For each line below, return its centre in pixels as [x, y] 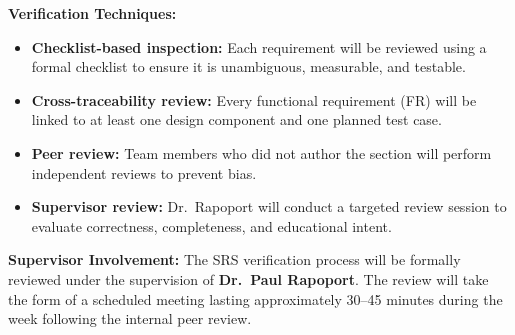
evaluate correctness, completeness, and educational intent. [211, 225]
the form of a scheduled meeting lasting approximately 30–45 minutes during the [255, 298]
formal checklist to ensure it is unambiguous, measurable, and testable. [248, 66]
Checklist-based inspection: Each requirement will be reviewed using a [259, 46]
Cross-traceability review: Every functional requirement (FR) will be [254, 99]
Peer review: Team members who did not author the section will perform [261, 152]
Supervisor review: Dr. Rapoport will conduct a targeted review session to [269, 206]
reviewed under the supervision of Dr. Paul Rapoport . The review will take [248, 278]
